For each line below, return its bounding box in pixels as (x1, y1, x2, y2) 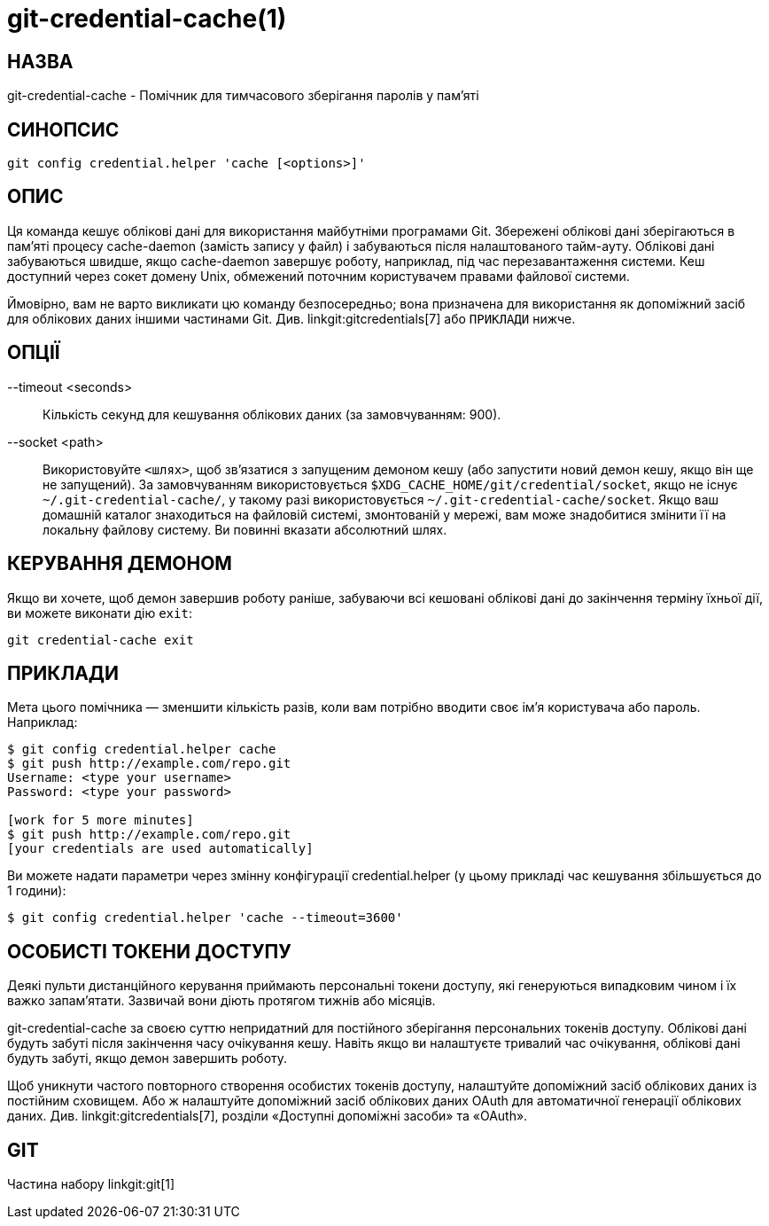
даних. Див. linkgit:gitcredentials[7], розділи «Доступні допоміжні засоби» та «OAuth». (7, 1108, 528, 1124)
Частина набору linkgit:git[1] (7, 1176, 175, 1192)
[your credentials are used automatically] (7, 841, 314, 856)
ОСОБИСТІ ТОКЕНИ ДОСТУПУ (7, 940, 291, 963)
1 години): (7, 883, 66, 899)
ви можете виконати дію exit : (7, 605, 192, 621)
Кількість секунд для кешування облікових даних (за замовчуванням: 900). (43, 406, 501, 422)
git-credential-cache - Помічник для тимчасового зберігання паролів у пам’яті (7, 88, 479, 104)
